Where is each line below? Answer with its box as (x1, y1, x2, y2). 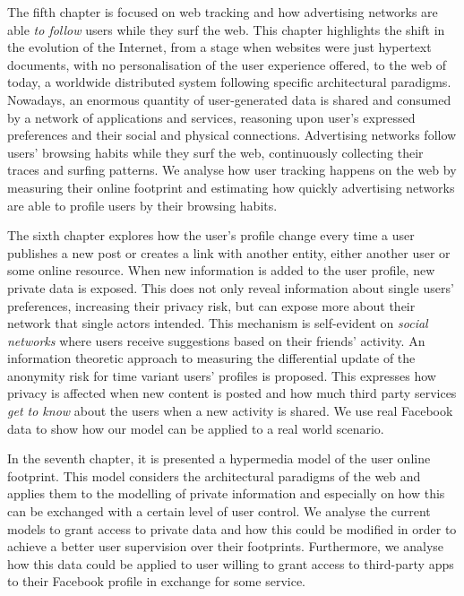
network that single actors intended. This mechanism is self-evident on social (7, 314, 428, 333)
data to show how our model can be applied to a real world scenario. (7, 419, 384, 437)
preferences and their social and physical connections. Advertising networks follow (7, 125, 457, 144)
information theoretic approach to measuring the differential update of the (7, 349, 416, 367)
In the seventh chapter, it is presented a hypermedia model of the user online (7, 449, 431, 468)
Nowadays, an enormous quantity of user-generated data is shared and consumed (7, 90, 451, 108)
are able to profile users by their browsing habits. (7, 195, 278, 214)
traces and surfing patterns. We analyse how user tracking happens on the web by (7, 160, 457, 179)
